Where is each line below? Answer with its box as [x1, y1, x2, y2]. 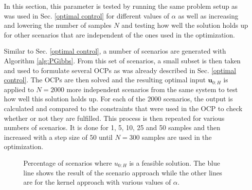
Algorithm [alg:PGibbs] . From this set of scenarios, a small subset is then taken [4, 55, 241, 65]
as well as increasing [178, 10, 238, 20]
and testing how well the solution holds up [121, 20, 248, 30]
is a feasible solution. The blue [129, 157, 220, 168]
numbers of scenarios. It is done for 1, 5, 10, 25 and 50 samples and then [4, 122, 220, 133]
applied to [4, 84, 34, 94]
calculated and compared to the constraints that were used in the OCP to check [4, 103, 243, 113]
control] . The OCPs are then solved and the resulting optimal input [4, 75, 206, 85]
